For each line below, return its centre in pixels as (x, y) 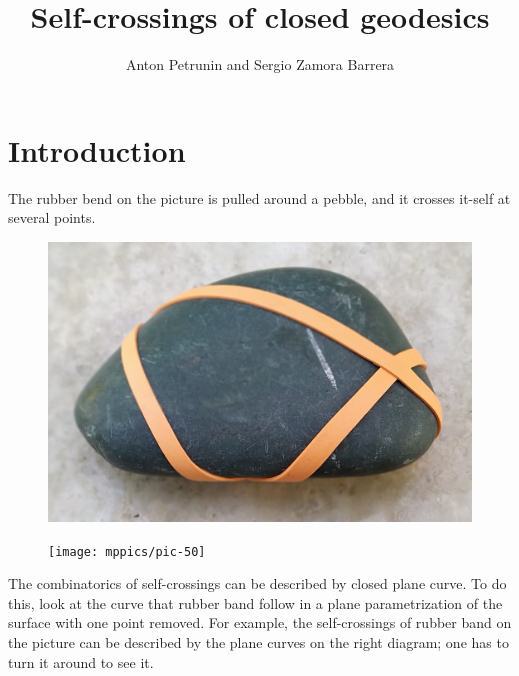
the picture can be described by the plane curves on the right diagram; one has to (258, 642)
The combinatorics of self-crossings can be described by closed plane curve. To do (257, 583)
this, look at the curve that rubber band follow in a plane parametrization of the (255, 602)
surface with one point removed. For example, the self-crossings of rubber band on (260, 622)
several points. (52, 217)
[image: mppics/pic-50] (127, 551)
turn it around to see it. (81, 661)
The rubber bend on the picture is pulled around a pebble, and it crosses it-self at (259, 197)
